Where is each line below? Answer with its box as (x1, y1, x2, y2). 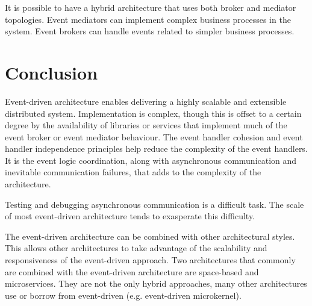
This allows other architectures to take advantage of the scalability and (5, 242, 267, 254)
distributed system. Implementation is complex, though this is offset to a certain (5, 107, 302, 119)
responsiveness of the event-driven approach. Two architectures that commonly (5, 254, 296, 266)
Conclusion (5, 60, 98, 84)
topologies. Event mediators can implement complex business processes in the (5, 13, 291, 25)
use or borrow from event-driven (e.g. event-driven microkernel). (5, 289, 242, 301)
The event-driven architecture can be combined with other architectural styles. (5, 230, 295, 242)
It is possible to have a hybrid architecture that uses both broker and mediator (5, 1, 296, 13)
